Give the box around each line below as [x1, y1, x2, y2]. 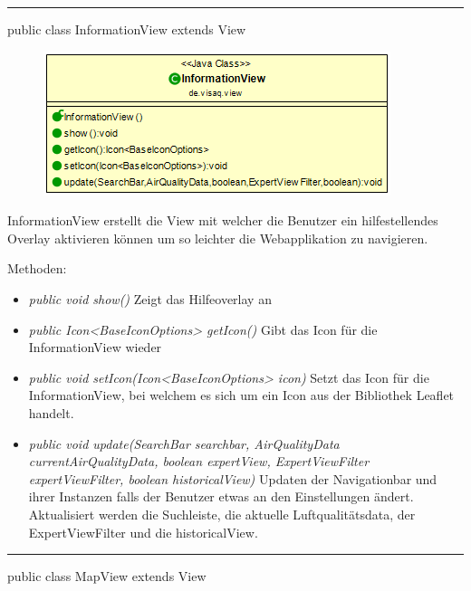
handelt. [28, 403, 74, 422]
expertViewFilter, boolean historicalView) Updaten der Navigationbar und [28, 469, 437, 488]
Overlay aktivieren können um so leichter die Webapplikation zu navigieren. [7, 228, 428, 247]
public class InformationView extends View [7, 20, 246, 38]
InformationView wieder [28, 338, 162, 357]
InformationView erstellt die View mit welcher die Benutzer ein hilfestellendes [7, 211, 438, 230]
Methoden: [7, 259, 67, 278]
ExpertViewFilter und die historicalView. [28, 522, 258, 541]
